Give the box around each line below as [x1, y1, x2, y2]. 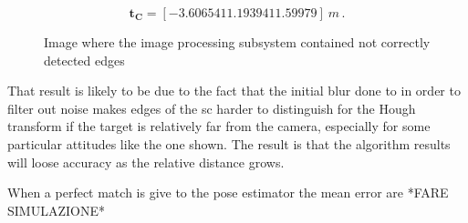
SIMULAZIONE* [7, 200, 105, 219]
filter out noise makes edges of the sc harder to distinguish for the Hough [7, 98, 416, 117]
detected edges [44, 50, 125, 69]
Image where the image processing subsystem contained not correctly [44, 33, 431, 51]
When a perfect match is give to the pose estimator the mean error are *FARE [7, 183, 449, 202]
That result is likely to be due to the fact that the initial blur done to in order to [7, 81, 461, 100]
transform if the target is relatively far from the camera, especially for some [7, 117, 431, 136]
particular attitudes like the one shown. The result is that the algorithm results [7, 134, 451, 153]
